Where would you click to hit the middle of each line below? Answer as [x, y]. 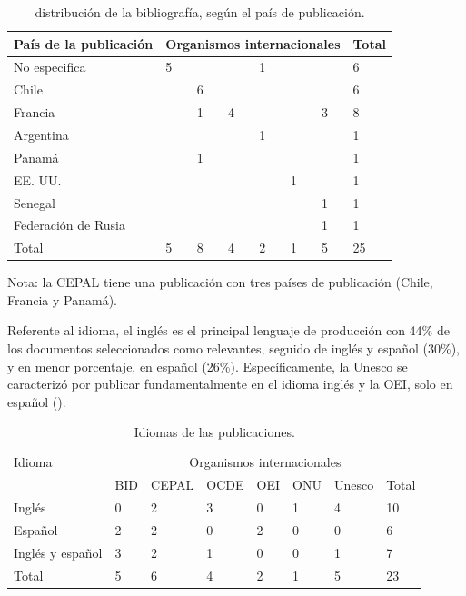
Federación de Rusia [70, 225]
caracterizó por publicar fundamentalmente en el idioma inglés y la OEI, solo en [230, 384]
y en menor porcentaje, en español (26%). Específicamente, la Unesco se [208, 366]
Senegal [35, 202]
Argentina [41, 134]
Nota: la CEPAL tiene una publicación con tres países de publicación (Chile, [220, 282]
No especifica [50, 67]
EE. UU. [38, 179]
